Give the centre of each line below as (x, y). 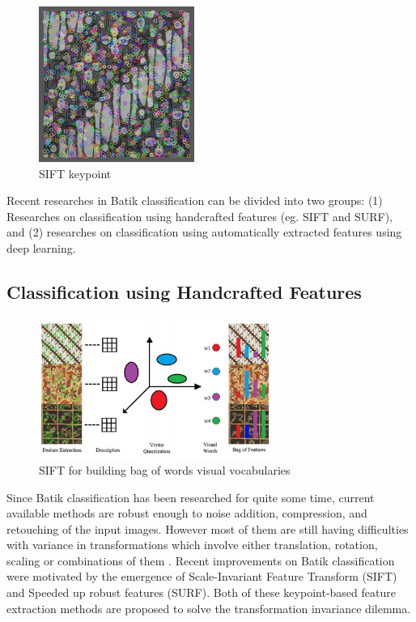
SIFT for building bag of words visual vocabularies (165, 469)
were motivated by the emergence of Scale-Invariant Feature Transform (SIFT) (202, 576)
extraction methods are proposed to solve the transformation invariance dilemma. (209, 608)
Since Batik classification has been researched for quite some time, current (191, 497)
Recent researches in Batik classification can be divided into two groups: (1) (195, 200)
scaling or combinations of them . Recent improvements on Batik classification (201, 560)
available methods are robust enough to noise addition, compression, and (187, 513)
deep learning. (41, 247)
